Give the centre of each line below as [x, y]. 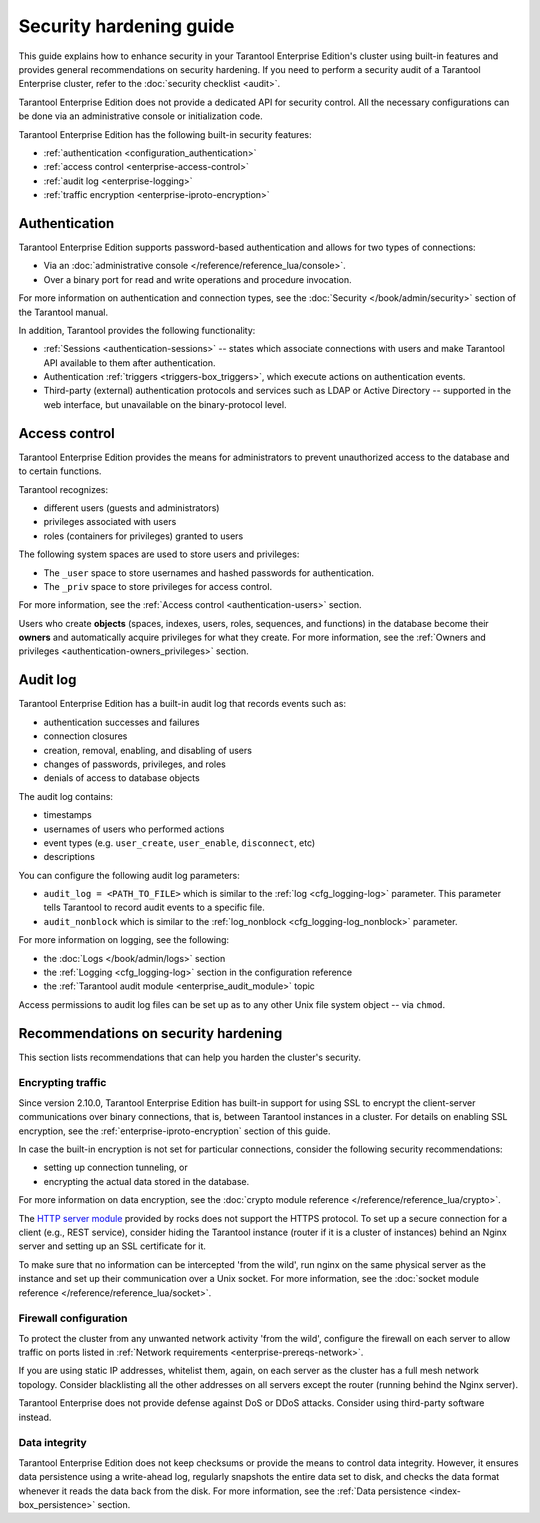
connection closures [85, 736]
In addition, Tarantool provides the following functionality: [137, 330]
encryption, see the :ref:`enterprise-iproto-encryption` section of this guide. [174, 1131]
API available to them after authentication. [129, 362]
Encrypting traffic [62, 1083]
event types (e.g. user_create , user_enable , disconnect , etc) [179, 842]
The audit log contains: [66, 796]
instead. [35, 1417]
